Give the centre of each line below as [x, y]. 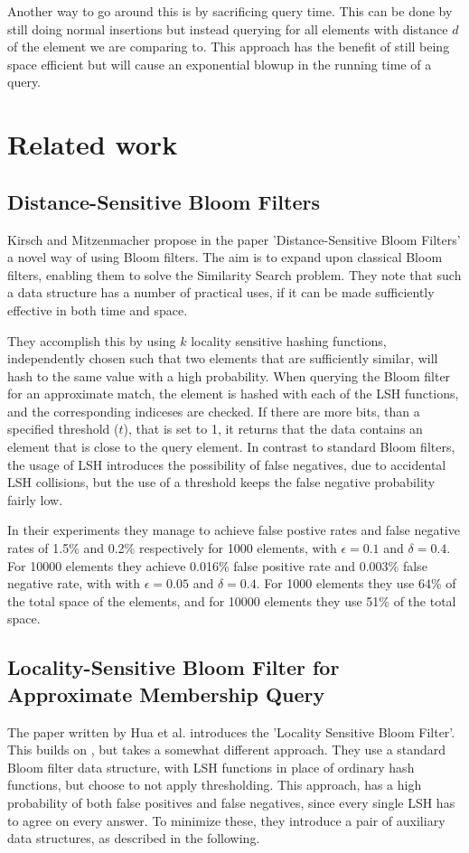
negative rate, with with [74, 583]
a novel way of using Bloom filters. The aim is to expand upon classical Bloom [225, 257]
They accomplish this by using [92, 340]
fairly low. [35, 499]
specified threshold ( [63, 429]
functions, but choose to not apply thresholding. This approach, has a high [215, 785]
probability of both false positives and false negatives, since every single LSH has [231, 802]
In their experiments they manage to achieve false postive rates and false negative [234, 530]
